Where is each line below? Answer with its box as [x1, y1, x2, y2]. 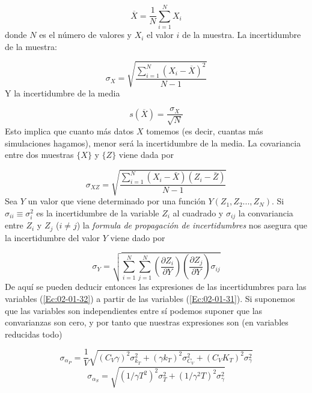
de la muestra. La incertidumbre [182, 28, 301, 41]
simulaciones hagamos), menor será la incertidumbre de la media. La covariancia [5, 136, 301, 149]
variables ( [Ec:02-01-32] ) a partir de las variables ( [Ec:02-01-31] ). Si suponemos [5, 292, 295, 304]
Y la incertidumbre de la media [5, 86, 120, 99]
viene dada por [118, 148, 174, 161]
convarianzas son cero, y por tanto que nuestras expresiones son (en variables [5, 316, 289, 329]
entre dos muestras [5, 148, 74, 161]
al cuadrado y [173, 206, 224, 219]
